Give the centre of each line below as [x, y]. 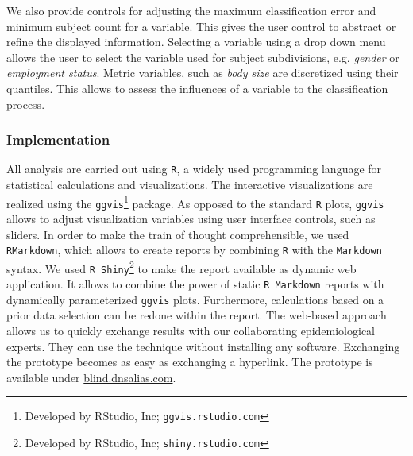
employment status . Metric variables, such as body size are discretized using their [203, 73]
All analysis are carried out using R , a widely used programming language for [194, 169]
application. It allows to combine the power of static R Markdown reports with [195, 284]
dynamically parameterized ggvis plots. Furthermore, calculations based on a [195, 299]
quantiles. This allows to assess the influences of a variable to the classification [197, 88]
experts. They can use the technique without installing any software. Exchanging [203, 346]
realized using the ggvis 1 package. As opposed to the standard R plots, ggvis [195, 202]
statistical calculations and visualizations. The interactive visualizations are [190, 185]
